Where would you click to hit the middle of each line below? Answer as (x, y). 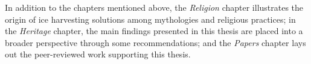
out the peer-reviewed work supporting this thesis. (98, 54)
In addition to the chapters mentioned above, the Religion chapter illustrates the (154, 7)
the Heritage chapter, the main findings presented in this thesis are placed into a (154, 31)
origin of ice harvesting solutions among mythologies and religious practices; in (150, 19)
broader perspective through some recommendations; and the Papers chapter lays (155, 42)
